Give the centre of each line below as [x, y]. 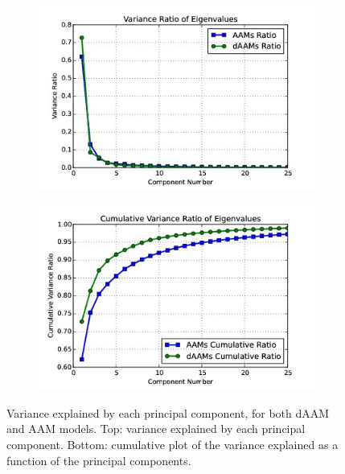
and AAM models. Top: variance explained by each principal [156, 429]
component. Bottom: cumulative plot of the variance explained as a [172, 445]
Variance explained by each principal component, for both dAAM [168, 412]
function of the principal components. [99, 460]
